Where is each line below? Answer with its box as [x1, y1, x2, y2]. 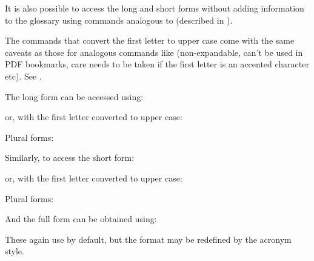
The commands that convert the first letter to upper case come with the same [5, 34, 295, 47]
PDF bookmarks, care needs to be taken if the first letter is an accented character [5, 58, 309, 70]
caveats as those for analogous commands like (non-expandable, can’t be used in [5, 46, 303, 58]
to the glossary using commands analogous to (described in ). [5, 13, 233, 26]
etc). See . [5, 69, 42, 82]
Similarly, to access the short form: [5, 151, 135, 164]
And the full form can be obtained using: [5, 212, 157, 225]
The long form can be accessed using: [5, 90, 144, 103]
